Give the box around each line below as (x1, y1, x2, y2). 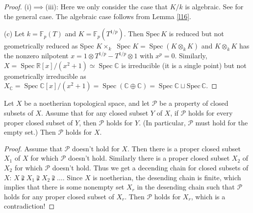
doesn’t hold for (72, 143, 120, 153)
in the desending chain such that (137, 182, 235, 192)
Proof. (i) (4, 1, 32, 11)
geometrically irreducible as (4, 71, 86, 81)
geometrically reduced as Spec (4, 41, 94, 51)
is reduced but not (169, 28, 224, 39)
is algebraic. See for (185, 1, 244, 11)
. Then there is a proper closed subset (127, 143, 241, 153)
